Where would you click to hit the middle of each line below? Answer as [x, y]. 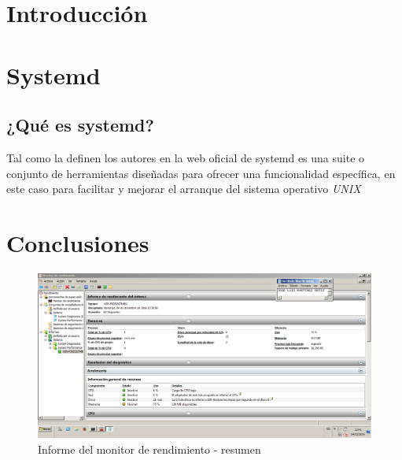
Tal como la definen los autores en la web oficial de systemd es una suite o [186, 157]
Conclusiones [78, 242]
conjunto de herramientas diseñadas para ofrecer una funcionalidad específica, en [201, 173]
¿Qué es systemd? [80, 125]
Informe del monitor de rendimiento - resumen [149, 449]
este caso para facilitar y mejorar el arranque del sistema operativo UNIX [184, 189]
